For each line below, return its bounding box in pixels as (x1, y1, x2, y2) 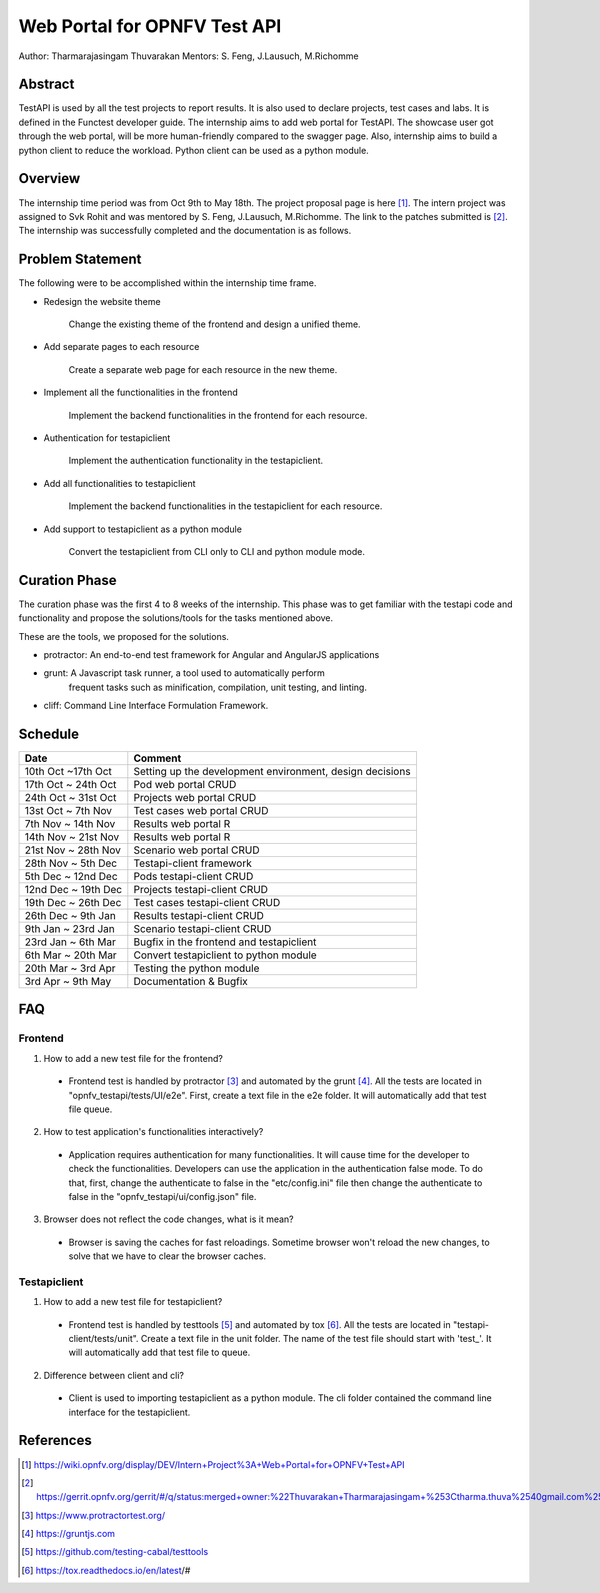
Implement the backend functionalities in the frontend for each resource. (68, 409, 368, 421)
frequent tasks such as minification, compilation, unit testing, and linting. (68, 681, 367, 693)
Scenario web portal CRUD (133, 843, 260, 857)
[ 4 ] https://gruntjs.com (21, 1528, 115, 1540)
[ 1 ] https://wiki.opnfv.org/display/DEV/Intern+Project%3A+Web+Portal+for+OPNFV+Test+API (21, 1458, 405, 1470)
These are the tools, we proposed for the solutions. (18, 630, 230, 642)
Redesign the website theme (43, 295, 161, 307)
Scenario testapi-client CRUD (133, 922, 272, 936)
